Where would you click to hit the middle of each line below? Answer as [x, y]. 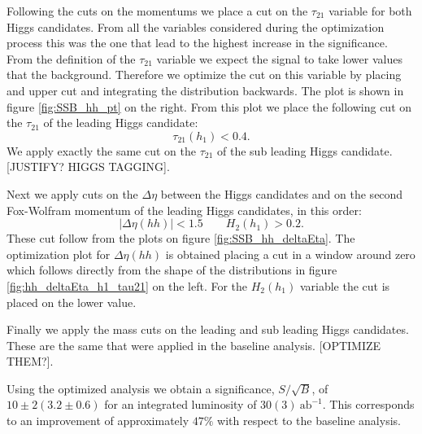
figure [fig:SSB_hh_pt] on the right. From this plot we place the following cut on [209, 106]
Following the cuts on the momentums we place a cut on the [157, 11]
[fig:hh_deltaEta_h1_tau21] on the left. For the [127, 285]
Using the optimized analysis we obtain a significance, [141, 388]
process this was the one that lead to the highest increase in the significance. [197, 43]
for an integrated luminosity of [181, 404]
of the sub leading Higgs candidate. [305, 150]
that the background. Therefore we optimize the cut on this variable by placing [204, 75]
